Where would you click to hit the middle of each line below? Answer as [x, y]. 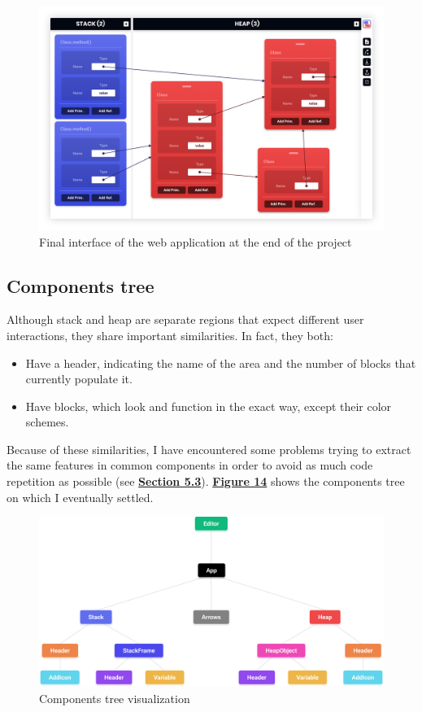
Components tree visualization [115, 698]
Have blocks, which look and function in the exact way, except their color [209, 406]
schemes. [47, 422]
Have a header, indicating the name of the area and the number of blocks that [221, 363]
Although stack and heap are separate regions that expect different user [185, 319]
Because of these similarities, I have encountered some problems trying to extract [209, 449]
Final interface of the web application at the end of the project [196, 241]
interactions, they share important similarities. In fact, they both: [170, 335]
